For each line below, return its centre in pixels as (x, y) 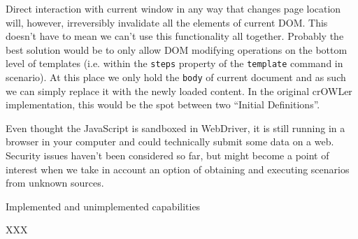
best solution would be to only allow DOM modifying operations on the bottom (177, 49)
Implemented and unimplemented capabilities (103, 206)
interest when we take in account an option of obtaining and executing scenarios (178, 169)
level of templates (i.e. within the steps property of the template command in (174, 63)
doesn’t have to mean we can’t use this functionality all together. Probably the (175, 36)
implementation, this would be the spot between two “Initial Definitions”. (163, 104)
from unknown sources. (55, 183)
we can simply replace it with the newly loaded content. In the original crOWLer (179, 90)
